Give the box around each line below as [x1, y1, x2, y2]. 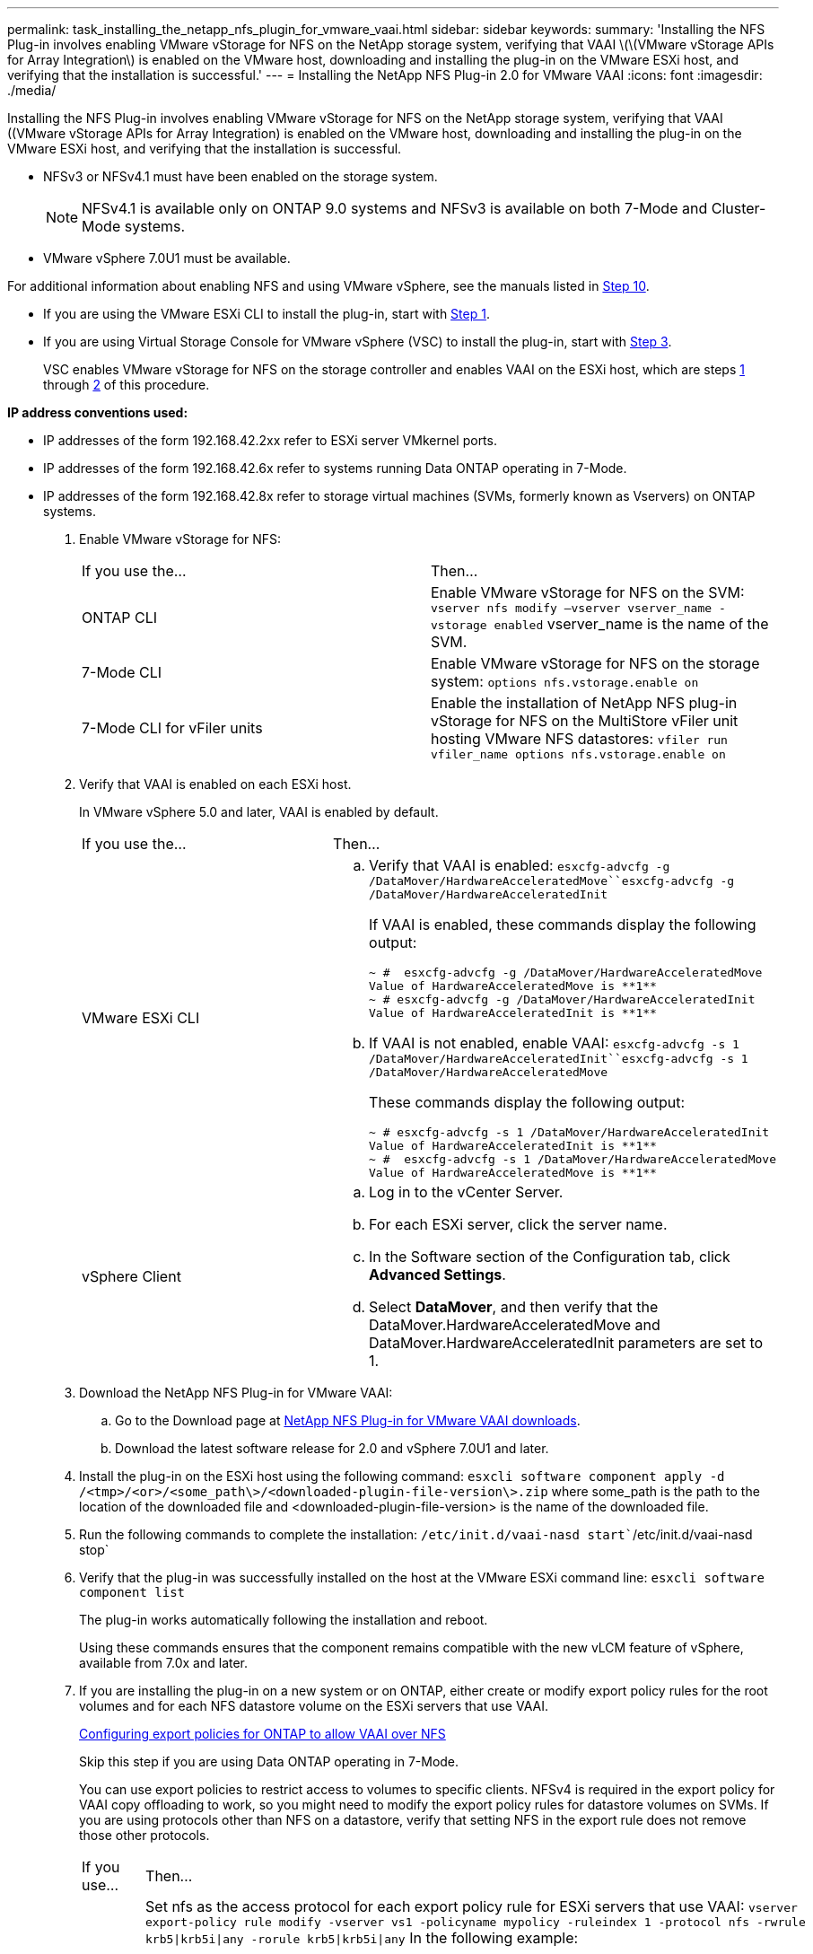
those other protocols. [79, 1827, 210, 1843]
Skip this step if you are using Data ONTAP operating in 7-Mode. [79, 1754, 459, 1769]
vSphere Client [82, 1267, 181, 1285]
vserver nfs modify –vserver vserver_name [431, 601, 712, 615]
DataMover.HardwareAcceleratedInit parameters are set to [369, 1334, 764, 1352]
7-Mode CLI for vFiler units [82, 718, 263, 737]
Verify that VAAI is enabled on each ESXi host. [79, 776, 352, 792]
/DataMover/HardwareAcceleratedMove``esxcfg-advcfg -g [369, 874, 735, 888]
